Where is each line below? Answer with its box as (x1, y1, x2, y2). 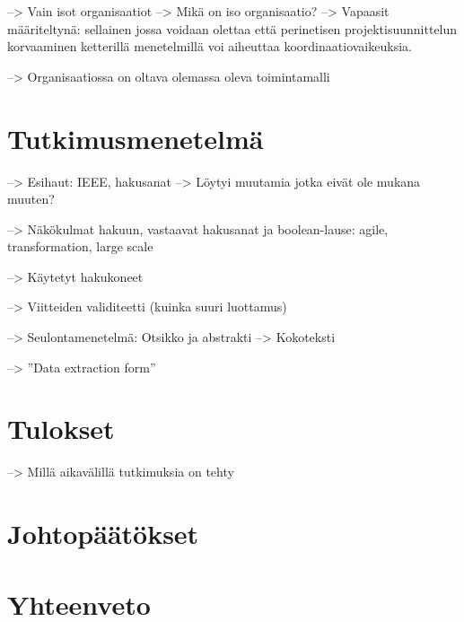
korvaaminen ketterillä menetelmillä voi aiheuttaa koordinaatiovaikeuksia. (7, 37, 412, 56)
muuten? (7, 189, 55, 208)
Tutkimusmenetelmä (7, 119, 264, 156)
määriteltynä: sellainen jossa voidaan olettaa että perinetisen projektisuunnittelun (7, 19, 458, 38)
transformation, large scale (7, 237, 153, 256)
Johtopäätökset (7, 515, 199, 552)
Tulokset (7, 410, 115, 447)
